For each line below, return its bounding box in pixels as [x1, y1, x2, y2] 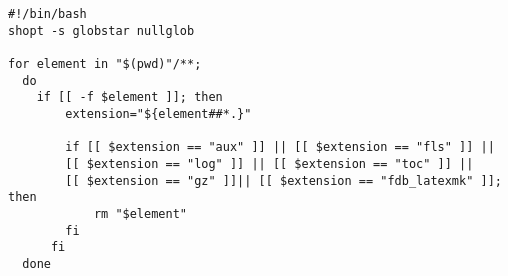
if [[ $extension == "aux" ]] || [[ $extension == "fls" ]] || [65, 140, 495, 155]
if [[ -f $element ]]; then [36, 90, 223, 105]
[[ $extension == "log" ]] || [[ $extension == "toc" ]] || [65, 156, 474, 171]
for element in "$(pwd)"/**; [8, 56, 202, 71]
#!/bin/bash [8, 7, 87, 21]
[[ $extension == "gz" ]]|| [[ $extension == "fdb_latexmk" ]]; [65, 173, 502, 188]
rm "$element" [93, 206, 187, 221]
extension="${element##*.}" [65, 106, 252, 121]
